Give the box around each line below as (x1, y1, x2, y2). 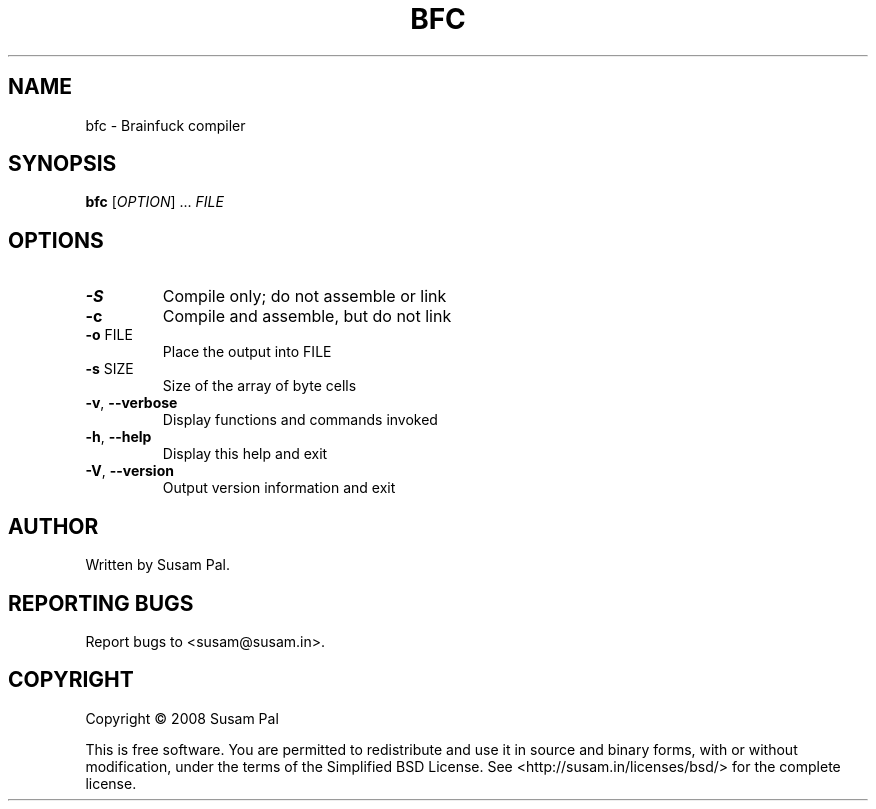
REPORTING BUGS (8, 590, 194, 616)
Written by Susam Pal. (85, 556, 230, 574)
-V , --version (85, 462, 174, 480)
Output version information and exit (162, 479, 396, 497)
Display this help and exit (162, 445, 328, 463)
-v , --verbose (85, 394, 178, 412)
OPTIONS (8, 227, 104, 253)
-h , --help (85, 428, 152, 446)
